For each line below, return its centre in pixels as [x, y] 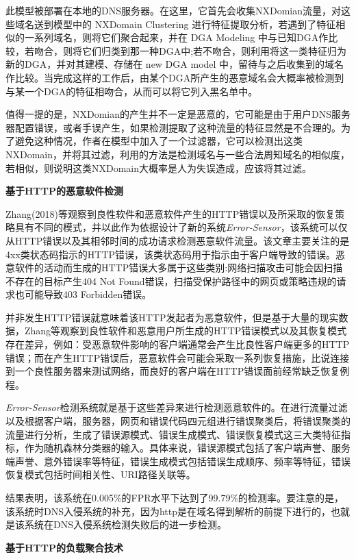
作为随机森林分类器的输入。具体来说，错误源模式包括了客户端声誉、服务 [187, 448]
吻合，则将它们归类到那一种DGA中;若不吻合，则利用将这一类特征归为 [190, 50]
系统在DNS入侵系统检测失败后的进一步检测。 [125, 524]
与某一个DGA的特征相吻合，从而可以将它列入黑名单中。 [132, 91]
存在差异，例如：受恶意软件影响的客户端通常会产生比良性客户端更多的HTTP [178, 344]
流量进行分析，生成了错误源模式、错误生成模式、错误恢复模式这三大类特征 [173, 434]
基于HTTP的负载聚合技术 [65, 547]
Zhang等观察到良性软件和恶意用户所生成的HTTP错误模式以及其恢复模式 [186, 331]
